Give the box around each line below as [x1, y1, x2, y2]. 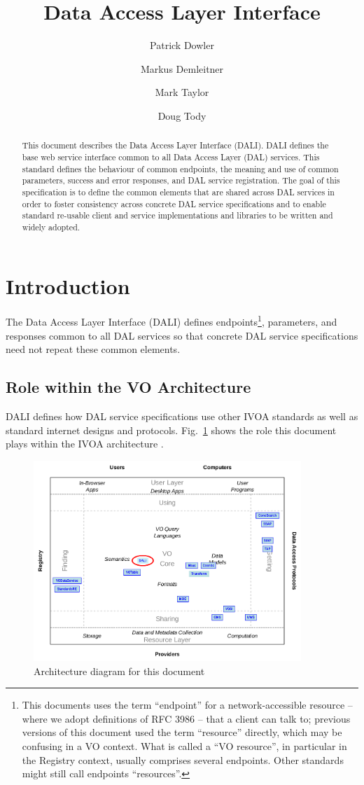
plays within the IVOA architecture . [6, 436, 164, 451]
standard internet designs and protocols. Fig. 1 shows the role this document [6, 422, 337, 437]
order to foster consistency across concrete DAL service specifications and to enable [22, 197, 326, 209]
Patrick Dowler [150, 38, 214, 53]
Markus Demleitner [140, 61, 224, 76]
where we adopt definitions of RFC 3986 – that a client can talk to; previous [22, 711, 351, 725]
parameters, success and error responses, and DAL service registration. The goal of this [22, 174, 340, 186]
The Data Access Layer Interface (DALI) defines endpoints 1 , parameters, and [6, 312, 337, 329]
